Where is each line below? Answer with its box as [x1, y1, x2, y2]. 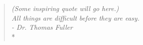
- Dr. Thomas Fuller [11, 22, 73, 32]
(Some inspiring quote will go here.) [11, 3, 119, 13]
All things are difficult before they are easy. [11, 12, 140, 22]
